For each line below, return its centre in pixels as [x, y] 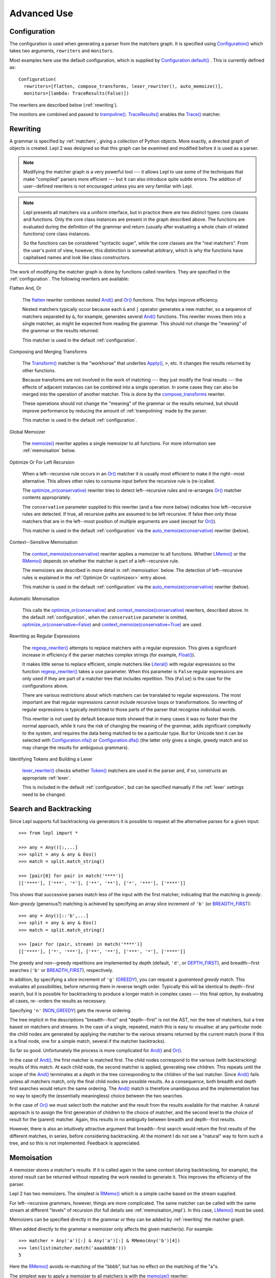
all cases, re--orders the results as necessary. [58, 1001]
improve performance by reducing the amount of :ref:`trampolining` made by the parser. [115, 410]
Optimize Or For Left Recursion [42, 462]
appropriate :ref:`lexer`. [47, 778]
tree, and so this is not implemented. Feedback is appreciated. [75, 1143]
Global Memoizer [27, 431]
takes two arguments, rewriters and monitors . [62, 51]
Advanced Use [41, 13]
